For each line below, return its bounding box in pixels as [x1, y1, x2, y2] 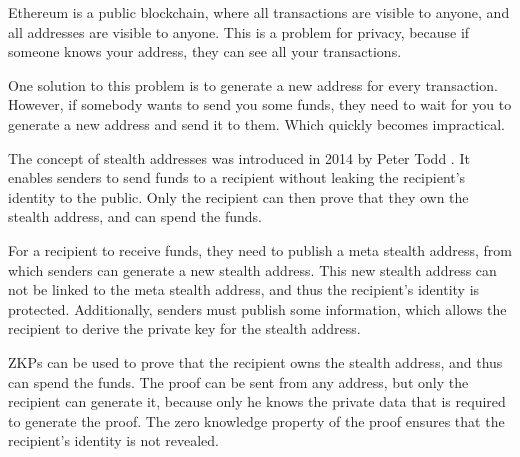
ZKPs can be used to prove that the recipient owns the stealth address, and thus [8, 351, 503, 372]
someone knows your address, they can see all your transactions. [8, 41, 402, 62]
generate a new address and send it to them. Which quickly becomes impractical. [8, 113, 505, 134]
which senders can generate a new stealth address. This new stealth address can [8, 259, 497, 280]
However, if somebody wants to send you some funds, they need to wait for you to [8, 94, 512, 115]
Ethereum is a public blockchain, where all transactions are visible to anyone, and [8, 2, 510, 22]
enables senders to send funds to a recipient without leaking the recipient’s [8, 167, 466, 188]
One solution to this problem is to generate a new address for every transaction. [8, 74, 498, 95]
